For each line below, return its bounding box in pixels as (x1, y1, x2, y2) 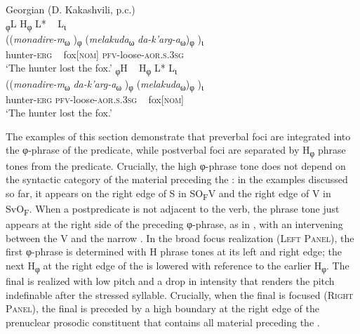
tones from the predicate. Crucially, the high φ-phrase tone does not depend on (6, 158, 346, 173)
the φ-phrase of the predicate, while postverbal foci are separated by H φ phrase (6, 142, 346, 159)
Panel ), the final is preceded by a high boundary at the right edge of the (6, 301, 319, 316)
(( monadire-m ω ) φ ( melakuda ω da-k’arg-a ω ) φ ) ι (6, 31, 204, 48)
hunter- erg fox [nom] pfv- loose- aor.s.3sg (6, 46, 184, 61)
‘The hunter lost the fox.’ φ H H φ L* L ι (6, 60, 178, 77)
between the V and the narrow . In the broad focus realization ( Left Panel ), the (6, 230, 354, 245)
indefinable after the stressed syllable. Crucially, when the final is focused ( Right (6, 287, 354, 302)
